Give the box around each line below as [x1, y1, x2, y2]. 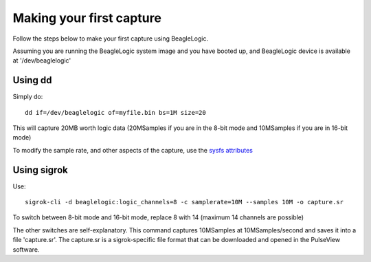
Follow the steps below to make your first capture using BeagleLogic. [12, 34, 209, 43]
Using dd [12, 74, 52, 86]
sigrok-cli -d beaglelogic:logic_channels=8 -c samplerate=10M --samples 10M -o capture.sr [25, 198, 344, 206]
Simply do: [12, 93, 43, 101]
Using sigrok [12, 164, 68, 175]
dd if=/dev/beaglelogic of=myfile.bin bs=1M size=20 [25, 109, 206, 116]
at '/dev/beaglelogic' [12, 56, 71, 65]
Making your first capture [12, 10, 161, 25]
